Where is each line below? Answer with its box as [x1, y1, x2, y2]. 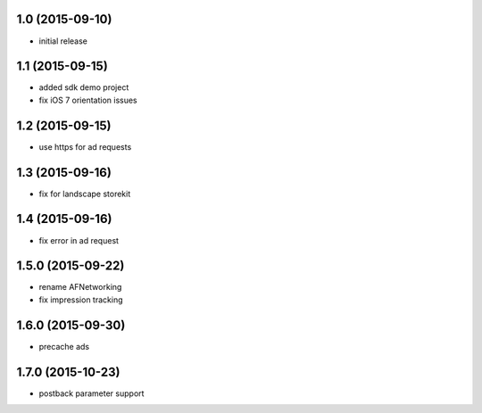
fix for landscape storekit [38, 188, 131, 199]
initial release [38, 36, 88, 46]
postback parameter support [38, 388, 145, 399]
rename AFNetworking [38, 282, 122, 293]
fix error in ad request [38, 235, 120, 245]
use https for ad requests [38, 141, 132, 152]
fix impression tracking [38, 294, 123, 305]
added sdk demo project [38, 82, 129, 93]
